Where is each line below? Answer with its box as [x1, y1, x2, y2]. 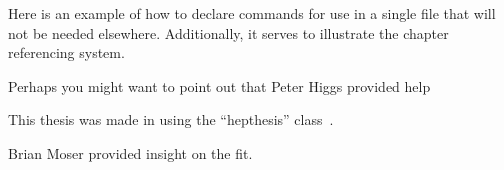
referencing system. [8, 42, 125, 63]
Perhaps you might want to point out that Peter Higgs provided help [8, 75, 431, 96]
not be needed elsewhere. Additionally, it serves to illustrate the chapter [8, 22, 449, 43]
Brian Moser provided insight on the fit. [8, 142, 253, 163]
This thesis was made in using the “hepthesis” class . [8, 109, 334, 130]
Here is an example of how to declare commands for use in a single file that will [8, 3, 496, 23]
